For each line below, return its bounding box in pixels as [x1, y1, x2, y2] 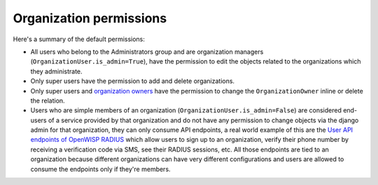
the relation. [30, 96, 66, 105]
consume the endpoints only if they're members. [30, 165, 171, 173]
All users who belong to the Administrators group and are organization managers [30, 47, 264, 56]
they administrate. [30, 67, 83, 75]
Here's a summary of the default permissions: [13, 35, 145, 43]
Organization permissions [13, 10, 167, 26]
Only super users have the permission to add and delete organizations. [30, 77, 234, 85]
